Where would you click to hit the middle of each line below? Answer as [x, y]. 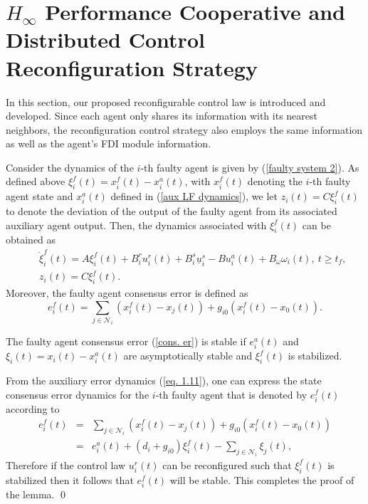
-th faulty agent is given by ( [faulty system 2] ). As [250, 167]
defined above [36, 181]
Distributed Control [105, 40]
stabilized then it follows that [70, 479]
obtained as [31, 240]
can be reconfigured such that [227, 464]
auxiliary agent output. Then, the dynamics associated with [136, 225]
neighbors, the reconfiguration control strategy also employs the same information [184, 129]
